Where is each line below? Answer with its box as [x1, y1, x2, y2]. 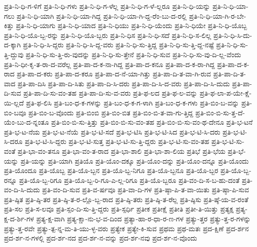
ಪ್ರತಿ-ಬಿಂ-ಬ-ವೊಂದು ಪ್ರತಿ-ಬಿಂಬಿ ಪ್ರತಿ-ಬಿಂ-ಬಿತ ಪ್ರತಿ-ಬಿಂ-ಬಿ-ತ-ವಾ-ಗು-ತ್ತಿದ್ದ [28, 107, 193, 117]
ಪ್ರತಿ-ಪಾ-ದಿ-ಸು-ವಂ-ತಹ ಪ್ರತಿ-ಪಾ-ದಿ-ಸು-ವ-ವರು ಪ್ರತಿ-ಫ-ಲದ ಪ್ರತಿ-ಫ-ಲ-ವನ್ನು [23, 88, 198, 98]
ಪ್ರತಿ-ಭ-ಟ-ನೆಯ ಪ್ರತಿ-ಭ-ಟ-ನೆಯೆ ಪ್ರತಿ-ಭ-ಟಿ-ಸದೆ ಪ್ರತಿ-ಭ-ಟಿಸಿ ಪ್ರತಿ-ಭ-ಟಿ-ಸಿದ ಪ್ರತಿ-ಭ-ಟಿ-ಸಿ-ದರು [4, 126, 220, 137]
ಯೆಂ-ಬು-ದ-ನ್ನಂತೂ [4, 117, 49, 127]
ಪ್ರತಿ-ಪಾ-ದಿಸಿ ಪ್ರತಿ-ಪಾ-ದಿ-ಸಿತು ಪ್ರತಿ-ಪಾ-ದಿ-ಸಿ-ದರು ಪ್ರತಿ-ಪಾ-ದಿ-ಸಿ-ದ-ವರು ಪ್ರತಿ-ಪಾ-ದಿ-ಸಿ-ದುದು [17, 78, 230, 88]
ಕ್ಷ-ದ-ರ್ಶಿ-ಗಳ [4, 213, 34, 224]
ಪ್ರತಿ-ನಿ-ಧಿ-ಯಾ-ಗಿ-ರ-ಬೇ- [189, 10, 247, 21]
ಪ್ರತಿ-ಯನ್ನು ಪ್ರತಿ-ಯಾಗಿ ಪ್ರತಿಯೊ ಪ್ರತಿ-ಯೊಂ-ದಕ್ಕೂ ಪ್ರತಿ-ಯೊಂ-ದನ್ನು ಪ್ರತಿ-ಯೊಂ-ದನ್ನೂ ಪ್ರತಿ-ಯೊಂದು [20, 155, 249, 166]
